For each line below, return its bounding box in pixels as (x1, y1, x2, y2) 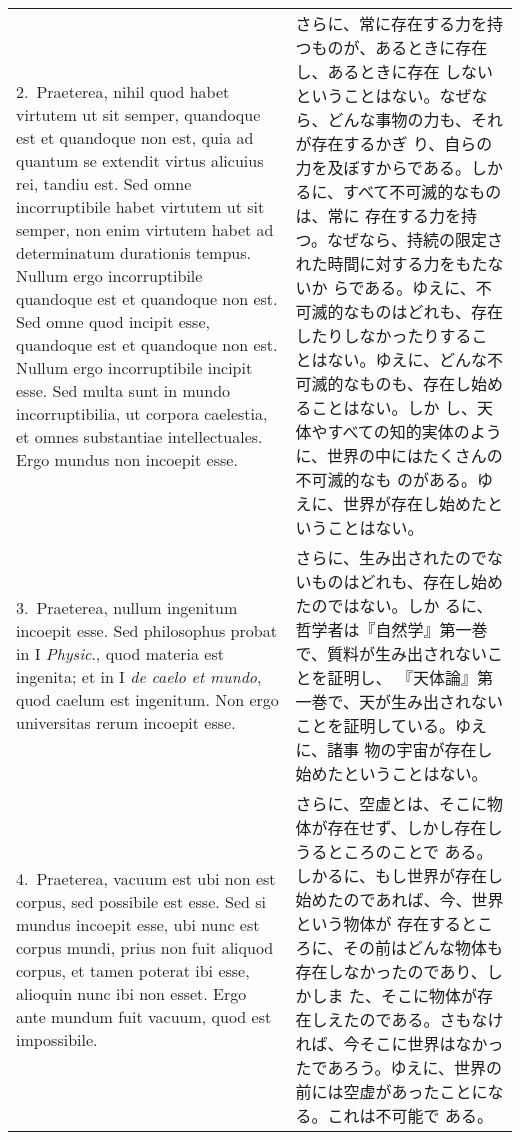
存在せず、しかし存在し (327, 816, 503, 839)
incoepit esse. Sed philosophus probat (16, 619, 277, 642)
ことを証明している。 (295, 714, 456, 737)
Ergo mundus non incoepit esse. (16, 447, 238, 471)
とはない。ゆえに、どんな (295, 348, 488, 371)
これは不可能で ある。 (327, 1104, 493, 1127)
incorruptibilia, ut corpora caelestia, (16, 401, 268, 425)
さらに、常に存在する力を (295, 12, 488, 35)
